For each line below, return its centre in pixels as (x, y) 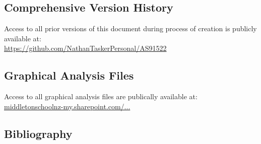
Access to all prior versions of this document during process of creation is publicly (130, 28)
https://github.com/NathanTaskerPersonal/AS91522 (85, 48)
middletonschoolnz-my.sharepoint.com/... (67, 106)
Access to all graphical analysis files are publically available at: (101, 96)
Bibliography (38, 133)
